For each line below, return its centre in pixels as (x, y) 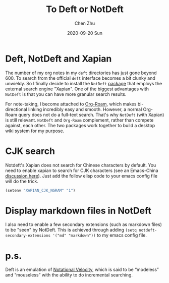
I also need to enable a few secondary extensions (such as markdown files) (84, 224)
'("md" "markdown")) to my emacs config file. (100, 235)
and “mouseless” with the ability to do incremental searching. (69, 275)
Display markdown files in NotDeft (78, 211)
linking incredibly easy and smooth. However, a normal (85, 109)
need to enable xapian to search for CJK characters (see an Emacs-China (82, 171)
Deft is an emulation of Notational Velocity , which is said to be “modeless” (82, 270)
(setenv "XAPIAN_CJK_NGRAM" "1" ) (40, 190)
